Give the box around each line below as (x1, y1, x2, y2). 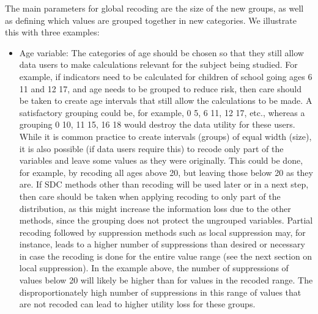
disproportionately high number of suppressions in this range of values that (19, 285, 301, 298)
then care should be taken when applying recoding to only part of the (19, 189, 281, 202)
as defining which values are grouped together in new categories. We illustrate (5, 13, 297, 26)
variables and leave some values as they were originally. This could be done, (19, 154, 303, 167)
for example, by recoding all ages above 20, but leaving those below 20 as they (19, 166, 313, 178)
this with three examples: (5, 26, 100, 38)
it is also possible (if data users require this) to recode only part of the (19, 142, 284, 155)
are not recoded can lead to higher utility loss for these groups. (19, 298, 256, 310)
